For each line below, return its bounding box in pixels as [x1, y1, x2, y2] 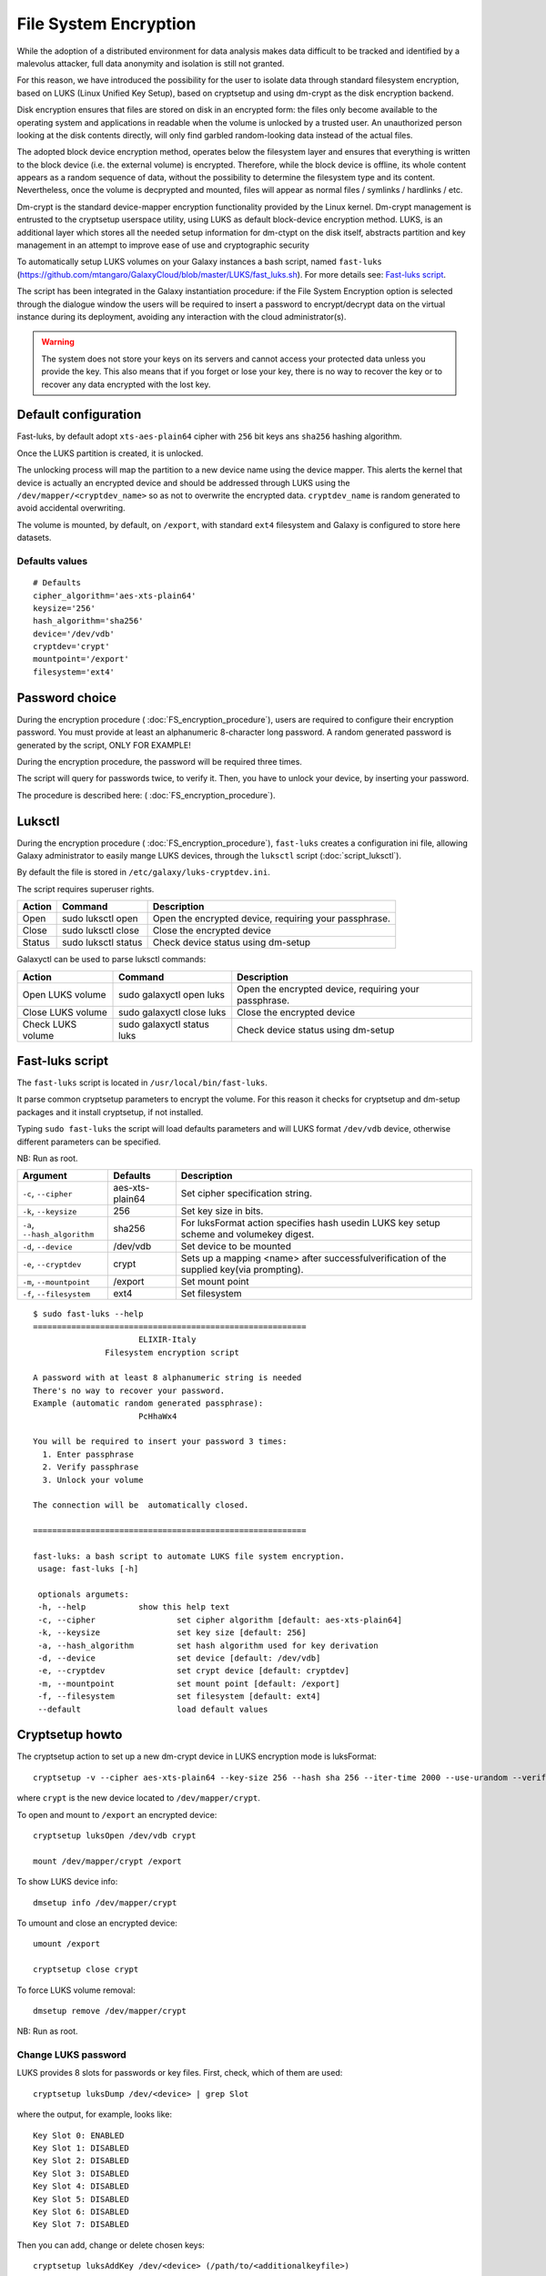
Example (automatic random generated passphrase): [33, 1398, 264, 1408]
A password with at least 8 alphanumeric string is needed [33, 1373, 302, 1383]
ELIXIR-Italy [137, 1335, 197, 1345]
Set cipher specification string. [180, 1187, 313, 1200]
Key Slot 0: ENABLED [33, 2130, 125, 2140]
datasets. [16, 533, 52, 544]
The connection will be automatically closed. [33, 1500, 249, 1510]
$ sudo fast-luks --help [33, 1309, 144, 1319]
